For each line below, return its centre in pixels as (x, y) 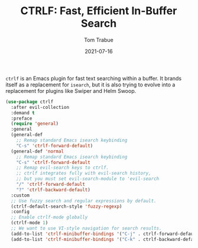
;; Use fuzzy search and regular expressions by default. (84, 201)
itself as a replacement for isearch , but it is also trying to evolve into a (90, 85)
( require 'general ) (35, 124)
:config (20, 212)
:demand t (23, 113)
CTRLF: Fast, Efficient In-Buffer (99, 11)
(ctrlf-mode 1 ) (30, 223)
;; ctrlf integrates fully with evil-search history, (84, 173)
